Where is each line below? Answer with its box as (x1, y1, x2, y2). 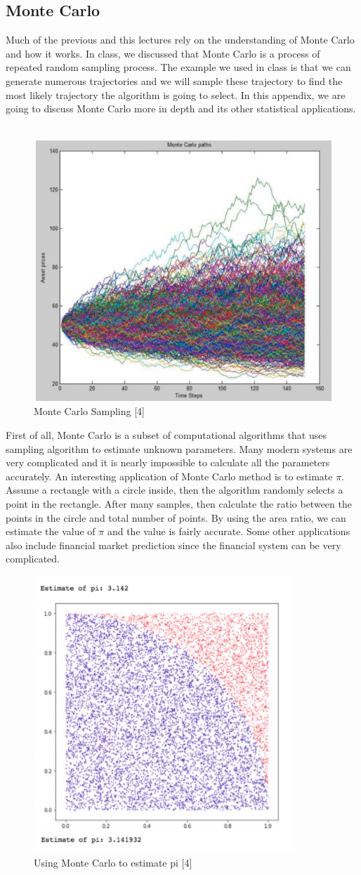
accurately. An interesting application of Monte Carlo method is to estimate (6, 468, 333, 483)
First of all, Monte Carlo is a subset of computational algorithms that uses (6, 427, 327, 442)
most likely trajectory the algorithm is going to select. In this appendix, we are (6, 87, 346, 102)
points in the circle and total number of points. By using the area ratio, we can (6, 510, 346, 525)
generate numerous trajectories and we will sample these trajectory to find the (6, 73, 343, 88)
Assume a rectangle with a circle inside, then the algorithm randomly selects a (6, 482, 343, 497)
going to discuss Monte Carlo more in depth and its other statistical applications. (6, 101, 356, 116)
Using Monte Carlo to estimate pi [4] (34, 855, 192, 869)
